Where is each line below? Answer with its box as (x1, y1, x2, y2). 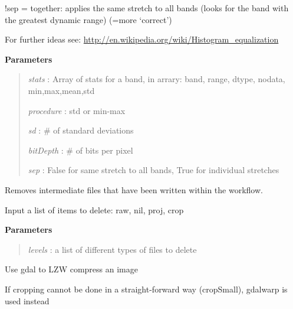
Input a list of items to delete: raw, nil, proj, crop (5, 203, 184, 216)
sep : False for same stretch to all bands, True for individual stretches (28, 164, 279, 176)
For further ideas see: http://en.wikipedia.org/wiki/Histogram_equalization (5, 33, 279, 45)
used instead (5, 294, 50, 307)
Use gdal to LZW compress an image (5, 263, 138, 275)
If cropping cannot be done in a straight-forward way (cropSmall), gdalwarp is (5, 282, 288, 295)
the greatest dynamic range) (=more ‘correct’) (5, 13, 172, 25)
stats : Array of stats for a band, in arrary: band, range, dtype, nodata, (28, 73, 285, 85)
